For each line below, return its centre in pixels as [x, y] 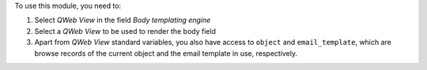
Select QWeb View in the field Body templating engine [123, 20]
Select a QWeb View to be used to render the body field [125, 31]
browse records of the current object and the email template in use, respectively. [166, 53]
